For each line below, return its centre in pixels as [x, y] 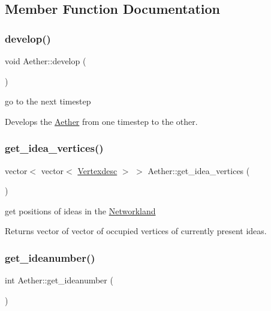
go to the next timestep [48, 101]
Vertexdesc [97, 170]
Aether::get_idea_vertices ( [199, 170]
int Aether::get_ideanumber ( [59, 280]
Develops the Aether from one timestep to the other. [101, 121]
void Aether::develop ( [46, 61]
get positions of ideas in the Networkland [80, 210]
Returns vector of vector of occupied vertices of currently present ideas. [136, 231]
